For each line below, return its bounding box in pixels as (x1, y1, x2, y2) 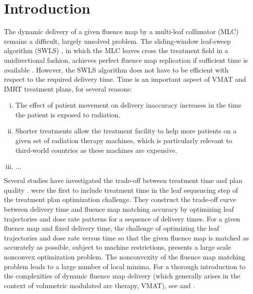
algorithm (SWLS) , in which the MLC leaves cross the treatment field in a (4, 45, 228, 55)
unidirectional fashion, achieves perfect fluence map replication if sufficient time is (4, 55, 248, 65)
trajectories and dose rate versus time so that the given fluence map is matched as (4, 232, 249, 242)
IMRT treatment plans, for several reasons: (4, 83, 132, 93)
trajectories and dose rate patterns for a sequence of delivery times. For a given (4, 213, 240, 223)
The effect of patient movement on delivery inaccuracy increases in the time (15, 100, 241, 110)
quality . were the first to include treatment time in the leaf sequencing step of (4, 184, 238, 195)
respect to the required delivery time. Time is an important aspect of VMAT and (4, 74, 246, 84)
